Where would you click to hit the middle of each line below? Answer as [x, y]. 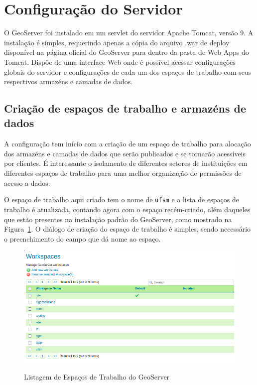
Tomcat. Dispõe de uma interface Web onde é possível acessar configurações [120, 62]
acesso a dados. [27, 183]
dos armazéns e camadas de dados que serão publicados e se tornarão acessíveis [125, 153]
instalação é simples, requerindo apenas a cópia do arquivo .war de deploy [117, 42]
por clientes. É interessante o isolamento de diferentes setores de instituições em [126, 163]
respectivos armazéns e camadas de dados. [68, 81]
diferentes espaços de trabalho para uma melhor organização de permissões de [123, 173]
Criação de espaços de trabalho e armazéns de [125, 108]
